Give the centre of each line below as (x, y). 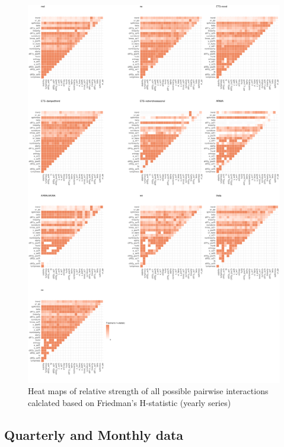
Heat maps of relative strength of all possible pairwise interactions (148, 391)
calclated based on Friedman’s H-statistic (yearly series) (130, 402)
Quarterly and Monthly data (94, 434)
